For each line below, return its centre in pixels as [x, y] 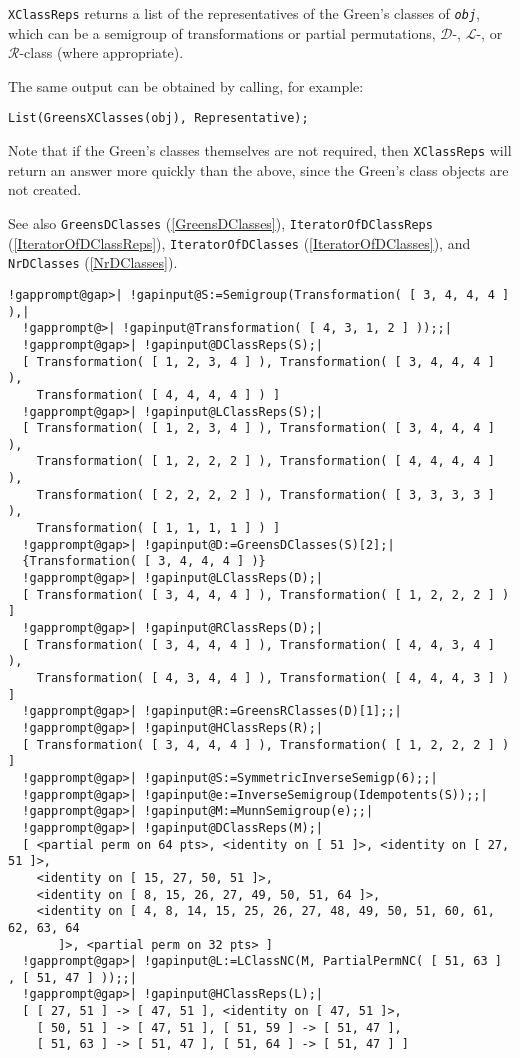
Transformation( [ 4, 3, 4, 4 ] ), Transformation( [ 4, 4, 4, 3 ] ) [273, 678]
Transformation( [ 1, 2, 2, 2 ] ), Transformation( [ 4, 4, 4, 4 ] [265, 461]
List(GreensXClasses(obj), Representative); [158, 118]
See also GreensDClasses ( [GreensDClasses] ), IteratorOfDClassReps [220, 222]
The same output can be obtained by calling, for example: [186, 85]
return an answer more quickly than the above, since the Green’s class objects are [258, 169]
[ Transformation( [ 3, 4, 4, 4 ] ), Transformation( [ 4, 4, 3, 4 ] [258, 644]
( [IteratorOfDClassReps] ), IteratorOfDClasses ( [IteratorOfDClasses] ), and [239, 242]
